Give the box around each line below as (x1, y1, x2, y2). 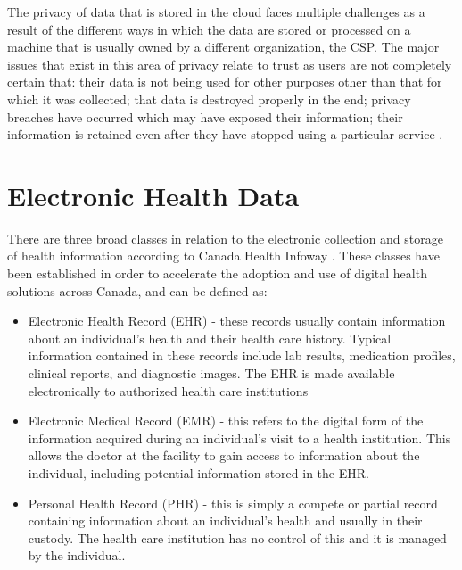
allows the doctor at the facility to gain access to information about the (28, 446, 420, 465)
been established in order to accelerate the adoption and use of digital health (7, 264, 427, 283)
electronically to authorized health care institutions (28, 381, 309, 400)
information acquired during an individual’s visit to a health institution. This (28, 428, 451, 447)
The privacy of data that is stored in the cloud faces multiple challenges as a (7, 3, 425, 21)
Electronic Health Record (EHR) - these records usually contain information (28, 311, 446, 330)
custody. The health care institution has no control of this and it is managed (28, 528, 447, 547)
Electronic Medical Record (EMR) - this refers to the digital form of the (28, 411, 424, 430)
